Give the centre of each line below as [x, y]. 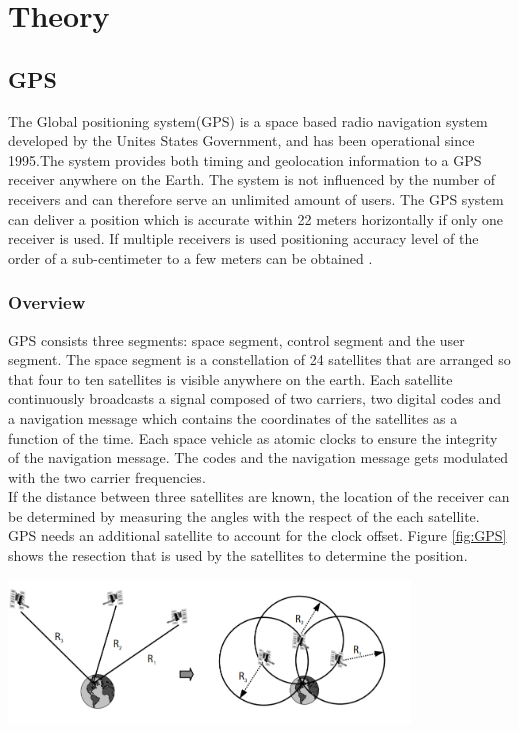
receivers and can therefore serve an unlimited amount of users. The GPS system [256, 198]
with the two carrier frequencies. [107, 476]
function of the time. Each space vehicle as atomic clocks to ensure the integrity [253, 437]
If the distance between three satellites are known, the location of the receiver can [259, 496]
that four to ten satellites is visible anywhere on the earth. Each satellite [230, 378]
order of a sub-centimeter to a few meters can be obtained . [190, 257]
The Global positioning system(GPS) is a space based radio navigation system [248, 120]
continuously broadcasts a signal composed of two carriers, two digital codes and [255, 398]
